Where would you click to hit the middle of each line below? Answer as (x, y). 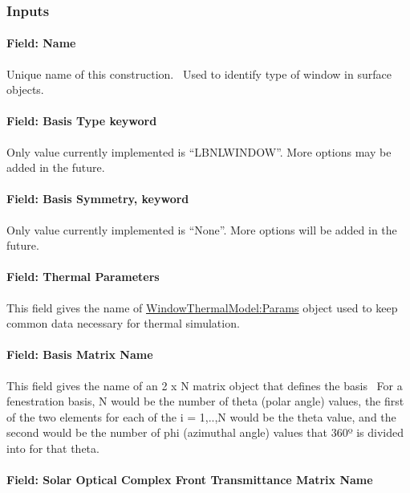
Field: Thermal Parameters (83, 277)
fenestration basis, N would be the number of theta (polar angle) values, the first (205, 401)
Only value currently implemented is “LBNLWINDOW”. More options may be (199, 151)
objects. (25, 90)
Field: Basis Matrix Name (80, 354)
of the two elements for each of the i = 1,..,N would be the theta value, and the (201, 416)
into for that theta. (53, 448)
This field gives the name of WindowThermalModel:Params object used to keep (202, 307)
